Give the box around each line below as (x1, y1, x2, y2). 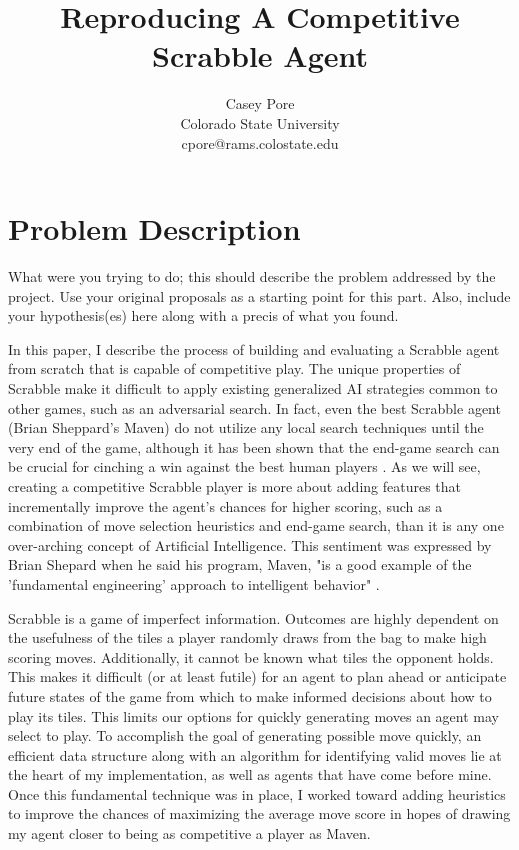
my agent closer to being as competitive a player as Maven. (8, 823, 371, 844)
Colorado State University (180, 112, 340, 133)
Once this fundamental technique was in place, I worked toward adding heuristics (8, 783, 506, 804)
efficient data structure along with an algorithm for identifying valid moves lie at (8, 744, 502, 765)
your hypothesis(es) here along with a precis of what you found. (8, 305, 399, 326)
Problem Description (8, 208, 301, 249)
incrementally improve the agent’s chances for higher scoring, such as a (8, 495, 443, 516)
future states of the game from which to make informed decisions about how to (8, 685, 492, 706)
